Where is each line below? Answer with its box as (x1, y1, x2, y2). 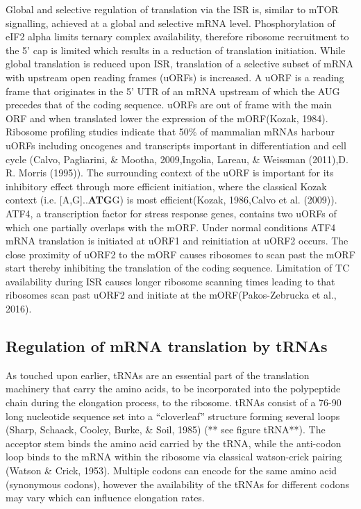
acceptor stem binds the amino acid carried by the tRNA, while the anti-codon (6, 435, 342, 450)
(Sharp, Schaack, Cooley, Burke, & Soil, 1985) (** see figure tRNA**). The (6, 422, 326, 437)
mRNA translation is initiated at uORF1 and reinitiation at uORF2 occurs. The (6, 233, 349, 248)
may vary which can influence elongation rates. (6, 490, 205, 505)
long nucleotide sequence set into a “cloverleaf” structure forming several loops (6, 408, 340, 423)
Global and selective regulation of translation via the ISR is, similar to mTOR (6, 2, 339, 16)
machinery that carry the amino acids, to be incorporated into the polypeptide (6, 381, 341, 396)
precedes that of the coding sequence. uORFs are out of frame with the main (6, 97, 333, 112)
